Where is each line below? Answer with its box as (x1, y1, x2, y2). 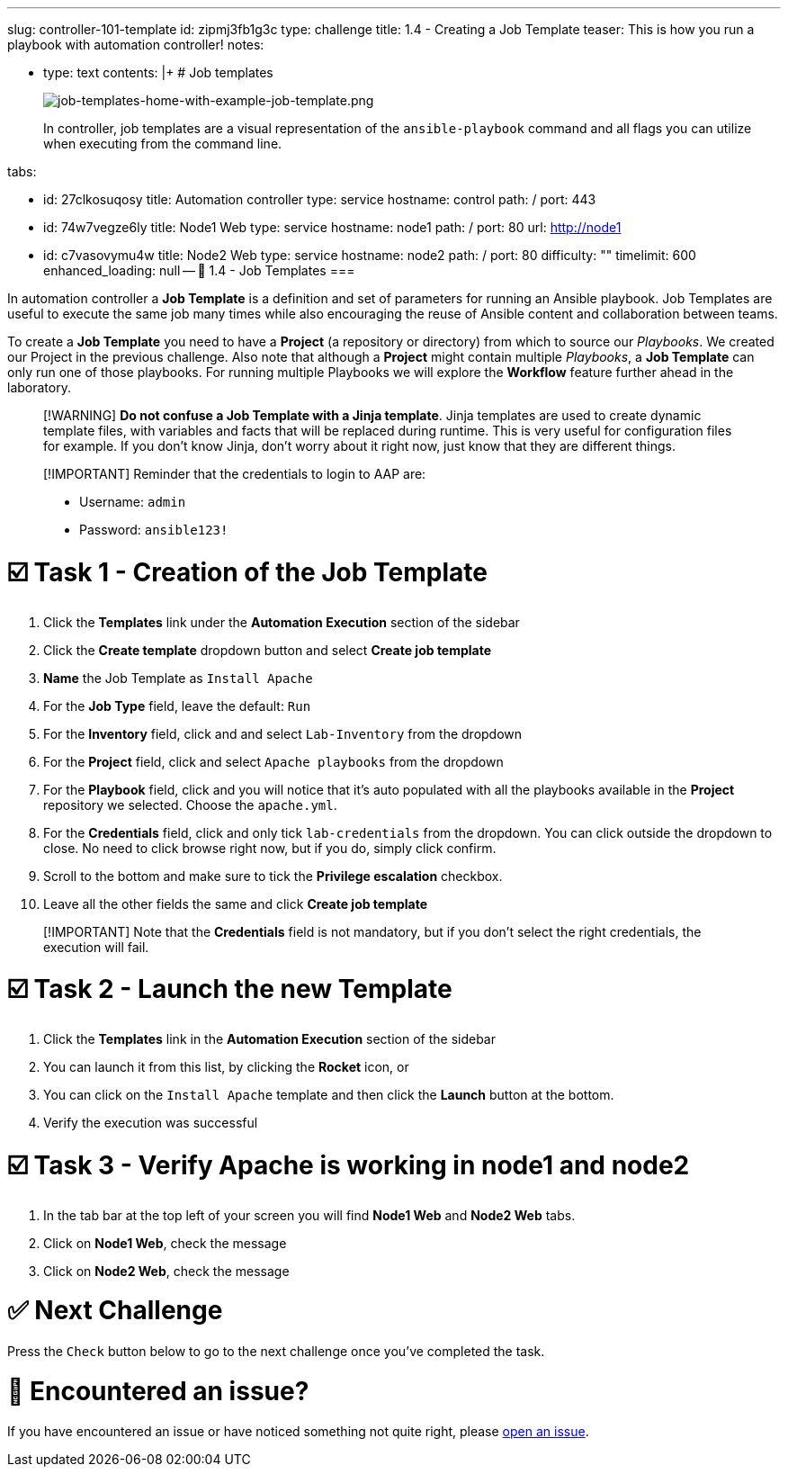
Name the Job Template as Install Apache (43, 670, 313, 686)
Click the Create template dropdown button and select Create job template (43, 642, 492, 658)
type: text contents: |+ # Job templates (43, 65, 273, 80)
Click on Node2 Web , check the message (43, 1263, 290, 1279)
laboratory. (7, 380, 71, 395)
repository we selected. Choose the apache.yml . (43, 796, 337, 813)
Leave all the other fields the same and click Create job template (43, 895, 428, 912)
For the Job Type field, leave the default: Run (43, 697, 311, 714)
